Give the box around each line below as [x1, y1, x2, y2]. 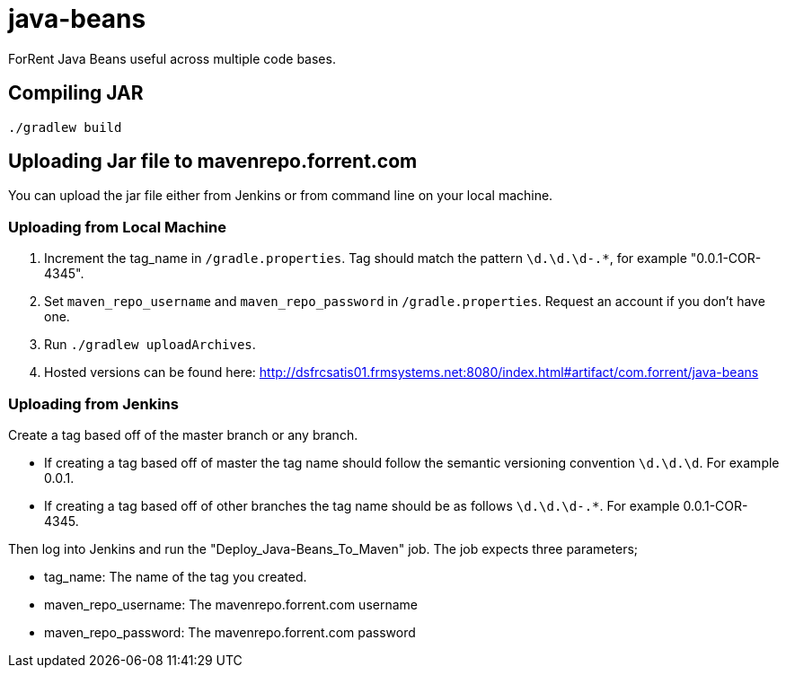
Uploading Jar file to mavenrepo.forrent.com [8, 150, 418, 173]
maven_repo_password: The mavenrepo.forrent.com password [44, 624, 416, 640]
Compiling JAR [8, 82, 144, 105]
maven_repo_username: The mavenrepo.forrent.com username [44, 596, 418, 612]
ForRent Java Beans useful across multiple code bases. [8, 50, 336, 66]
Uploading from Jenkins [8, 394, 179, 413]
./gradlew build [8, 119, 122, 135]
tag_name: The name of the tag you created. [44, 568, 307, 584]
